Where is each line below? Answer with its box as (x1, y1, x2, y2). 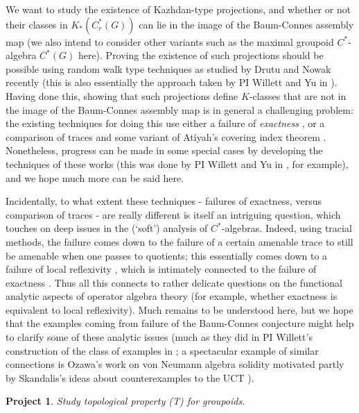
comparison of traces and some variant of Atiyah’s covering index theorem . (6, 129, 326, 144)
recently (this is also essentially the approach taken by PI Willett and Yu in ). (6, 75, 338, 90)
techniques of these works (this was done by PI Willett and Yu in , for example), (6, 156, 349, 171)
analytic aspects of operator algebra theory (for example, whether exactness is (6, 289, 338, 303)
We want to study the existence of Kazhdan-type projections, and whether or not (6, 2, 351, 16)
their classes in (6, 17, 68, 31)
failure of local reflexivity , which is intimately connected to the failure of (6, 262, 317, 276)
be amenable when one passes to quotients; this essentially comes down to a (6, 248, 328, 262)
